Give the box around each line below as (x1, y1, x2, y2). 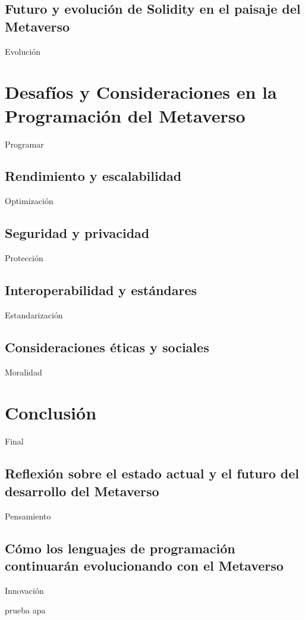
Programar (5, 137, 44, 150)
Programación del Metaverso (5, 103, 246, 127)
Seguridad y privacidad (5, 224, 150, 242)
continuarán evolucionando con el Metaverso (5, 556, 284, 574)
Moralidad (5, 365, 42, 378)
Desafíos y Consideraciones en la (5, 80, 277, 104)
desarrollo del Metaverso (5, 481, 159, 500)
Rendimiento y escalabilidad (5, 167, 182, 185)
